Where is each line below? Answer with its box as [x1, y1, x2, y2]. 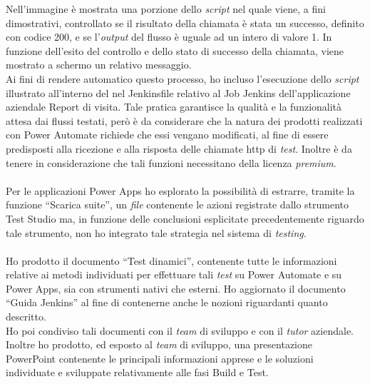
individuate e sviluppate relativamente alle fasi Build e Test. [6, 365, 269, 380]
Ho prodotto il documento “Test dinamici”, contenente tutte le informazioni [6, 253, 337, 268]
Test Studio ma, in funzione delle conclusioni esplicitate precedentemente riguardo [6, 211, 364, 226]
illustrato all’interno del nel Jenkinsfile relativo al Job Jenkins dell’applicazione [6, 85, 351, 100]
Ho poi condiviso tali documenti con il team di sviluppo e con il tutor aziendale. [6, 323, 354, 338]
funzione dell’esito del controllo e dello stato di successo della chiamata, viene [6, 43, 344, 58]
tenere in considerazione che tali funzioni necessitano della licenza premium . [6, 155, 336, 170]
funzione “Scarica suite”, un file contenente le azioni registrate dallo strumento [6, 197, 349, 212]
